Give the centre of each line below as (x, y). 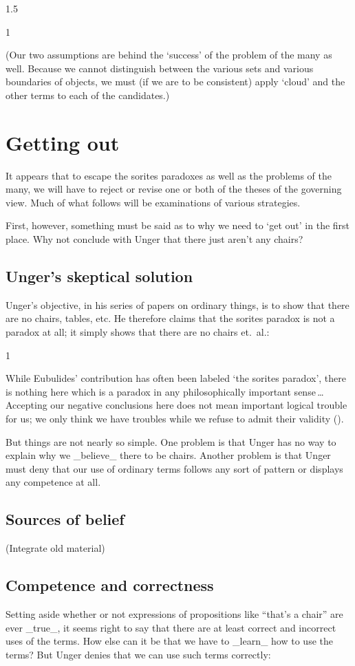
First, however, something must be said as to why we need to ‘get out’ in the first (178, 225)
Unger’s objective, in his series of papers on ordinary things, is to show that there (177, 304)
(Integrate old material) (55, 548)
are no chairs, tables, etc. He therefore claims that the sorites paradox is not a (170, 318)
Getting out (63, 142)
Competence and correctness (110, 585)
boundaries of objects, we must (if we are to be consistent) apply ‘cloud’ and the (175, 82)
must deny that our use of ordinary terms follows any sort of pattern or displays (174, 468)
